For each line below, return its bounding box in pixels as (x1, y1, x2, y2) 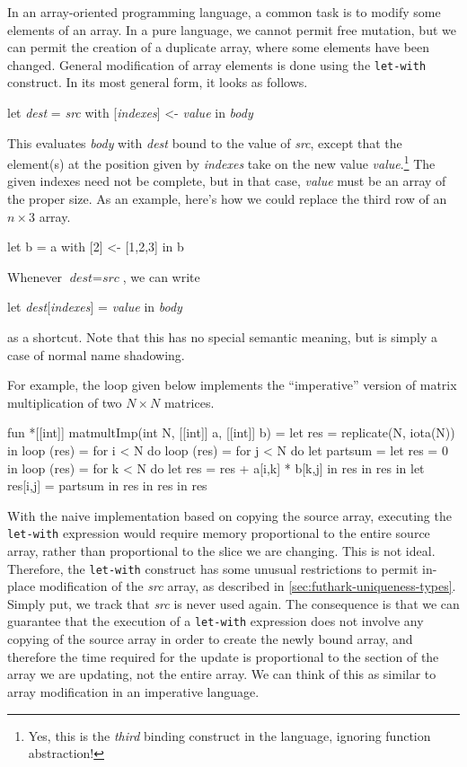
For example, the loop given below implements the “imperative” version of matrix (7, 375, 457, 394)
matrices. (163, 392, 215, 411)
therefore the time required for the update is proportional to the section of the (7, 647, 439, 666)
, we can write (122, 267, 200, 286)
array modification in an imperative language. (7, 682, 260, 701)
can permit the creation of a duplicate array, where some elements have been (7, 38, 430, 57)
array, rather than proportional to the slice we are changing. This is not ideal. (7, 542, 436, 560)
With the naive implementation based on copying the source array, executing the (7, 506, 452, 525)
